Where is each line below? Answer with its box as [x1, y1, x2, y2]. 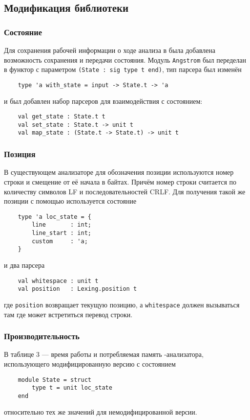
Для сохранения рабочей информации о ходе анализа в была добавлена [4, 45, 215, 55]
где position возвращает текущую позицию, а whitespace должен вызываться [4, 299, 240, 309]
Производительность [4, 330, 80, 342]
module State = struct [18, 376, 91, 383]
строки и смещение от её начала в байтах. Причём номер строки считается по [4, 176, 237, 187]
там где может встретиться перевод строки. [4, 309, 133, 319]
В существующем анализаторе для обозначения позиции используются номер [4, 167, 234, 177]
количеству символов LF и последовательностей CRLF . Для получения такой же [4, 186, 246, 196]
